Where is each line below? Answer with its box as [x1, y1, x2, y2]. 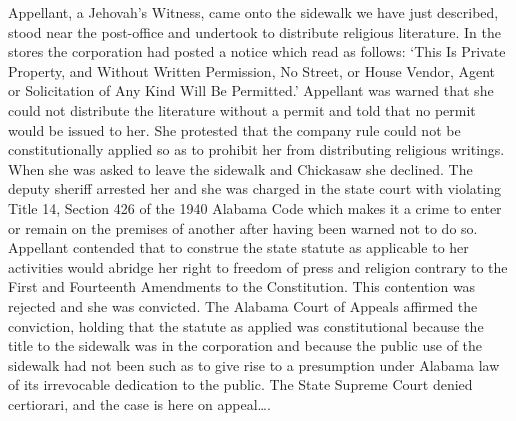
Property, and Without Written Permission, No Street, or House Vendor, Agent [8, 60, 496, 81]
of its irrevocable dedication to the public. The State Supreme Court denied [8, 374, 473, 395]
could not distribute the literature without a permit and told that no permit [8, 99, 476, 120]
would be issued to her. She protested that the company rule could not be [8, 119, 461, 140]
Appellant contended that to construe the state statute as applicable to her [8, 237, 469, 258]
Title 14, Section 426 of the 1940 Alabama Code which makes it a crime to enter [8, 197, 502, 218]
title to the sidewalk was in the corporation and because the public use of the [8, 335, 483, 356]
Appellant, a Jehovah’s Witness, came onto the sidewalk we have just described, [8, 2, 499, 22]
